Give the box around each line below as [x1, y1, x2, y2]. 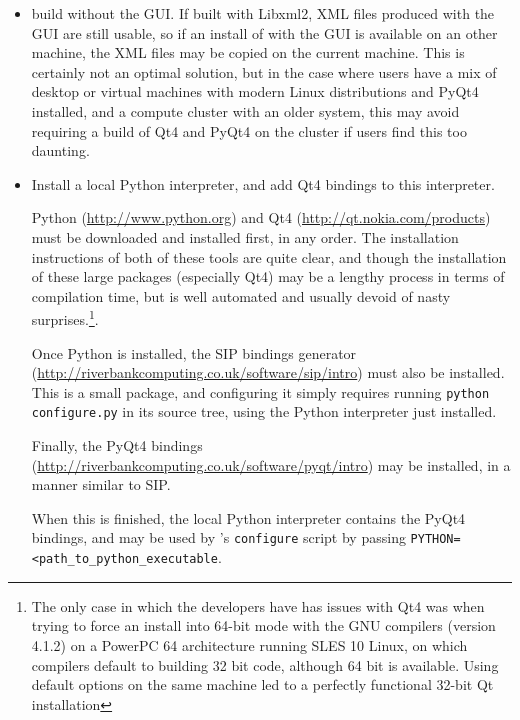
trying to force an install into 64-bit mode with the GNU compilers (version [31, 615, 496, 636]
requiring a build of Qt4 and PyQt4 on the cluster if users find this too [31, 120, 467, 141]
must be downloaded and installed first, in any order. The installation [31, 226, 459, 247]
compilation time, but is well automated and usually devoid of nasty [31, 285, 451, 306]
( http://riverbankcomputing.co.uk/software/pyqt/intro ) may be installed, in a [31, 454, 511, 475]
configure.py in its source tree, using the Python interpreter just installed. [31, 401, 497, 422]
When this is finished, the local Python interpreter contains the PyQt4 [31, 507, 466, 528]
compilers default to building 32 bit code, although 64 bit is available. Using [31, 654, 499, 675]
